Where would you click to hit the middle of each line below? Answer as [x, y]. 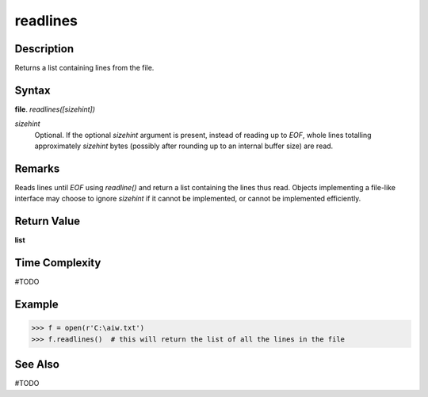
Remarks [37, 168]
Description [44, 49]
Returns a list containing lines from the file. [84, 68]
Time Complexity [58, 263]
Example [36, 305]
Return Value [48, 221]
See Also [37, 365]
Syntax [32, 90]
